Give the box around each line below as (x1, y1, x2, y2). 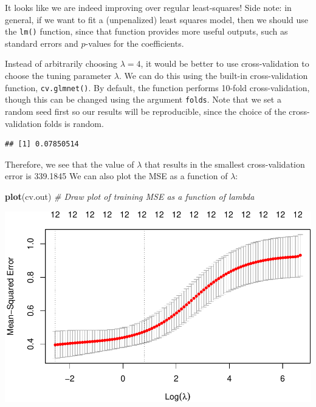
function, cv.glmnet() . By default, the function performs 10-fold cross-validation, (5, 81, 310, 94)
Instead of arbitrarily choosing (5, 57, 118, 70)
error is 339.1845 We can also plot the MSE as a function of (5, 169, 228, 182)
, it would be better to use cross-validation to (140, 57, 309, 70)
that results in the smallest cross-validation (144, 157, 305, 170)
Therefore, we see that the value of (5, 157, 134, 170)
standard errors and (5, 36, 78, 49)
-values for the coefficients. (85, 36, 184, 49)
